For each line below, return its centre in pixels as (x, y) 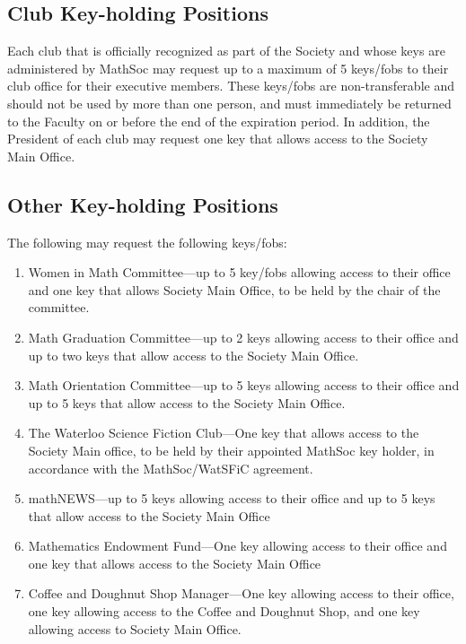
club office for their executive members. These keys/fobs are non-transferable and (231, 86)
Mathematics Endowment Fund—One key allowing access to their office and (237, 546)
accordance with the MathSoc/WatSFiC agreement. (171, 468)
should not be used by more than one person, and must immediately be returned (229, 103)
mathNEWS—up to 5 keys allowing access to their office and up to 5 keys (232, 498)
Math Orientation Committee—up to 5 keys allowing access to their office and (244, 385)
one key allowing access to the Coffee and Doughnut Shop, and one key (224, 611)
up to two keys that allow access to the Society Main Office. (193, 355)
